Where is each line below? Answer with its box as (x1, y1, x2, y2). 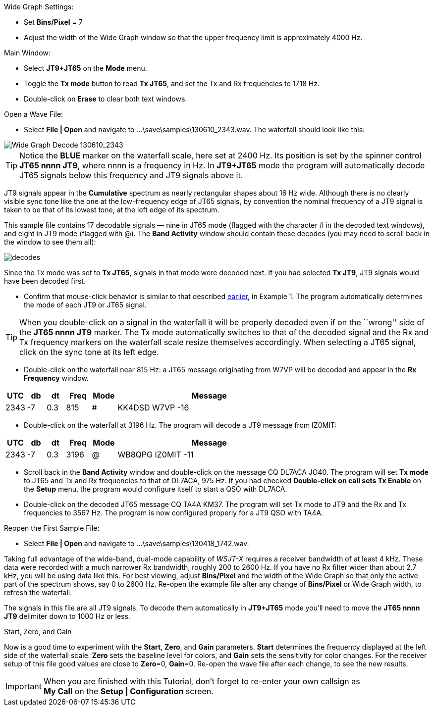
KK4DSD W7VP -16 (117, 403, 189, 412)
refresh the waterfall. (4, 588, 72, 597)
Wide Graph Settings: (4, 2, 74, 11)
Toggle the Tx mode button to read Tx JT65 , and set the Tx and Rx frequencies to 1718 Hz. (24, 79, 320, 88)
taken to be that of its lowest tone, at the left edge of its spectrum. (4, 205, 219, 214)
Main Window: (4, 49, 51, 57)
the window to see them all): (4, 238, 96, 246)
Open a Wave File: (4, 110, 63, 118)
